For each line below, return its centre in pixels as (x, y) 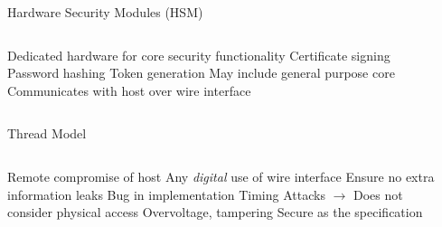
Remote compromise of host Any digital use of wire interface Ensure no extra (221, 176)
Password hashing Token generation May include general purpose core (201, 73)
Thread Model (47, 133)
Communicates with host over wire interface (129, 90)
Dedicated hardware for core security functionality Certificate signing (199, 55)
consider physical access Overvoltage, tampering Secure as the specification (215, 212)
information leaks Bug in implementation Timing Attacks (166, 194)
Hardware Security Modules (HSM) (105, 12)
